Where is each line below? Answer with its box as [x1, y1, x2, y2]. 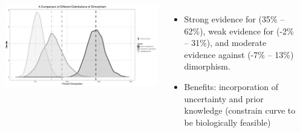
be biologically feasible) [184, 115, 271, 128]
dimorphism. [184, 60, 230, 73]
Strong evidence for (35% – [184, 13, 285, 25]
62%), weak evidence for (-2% [184, 24, 294, 37]
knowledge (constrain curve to [184, 104, 296, 117]
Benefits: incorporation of [184, 80, 279, 92]
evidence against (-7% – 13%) [184, 48, 294, 60]
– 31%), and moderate [184, 36, 267, 49]
